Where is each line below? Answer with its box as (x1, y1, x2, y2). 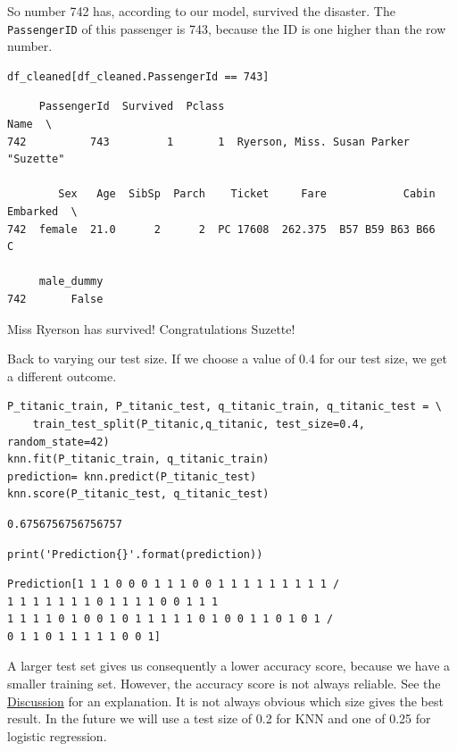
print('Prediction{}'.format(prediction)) (7, 547, 263, 561)
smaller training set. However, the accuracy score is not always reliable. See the (7, 674, 441, 693)
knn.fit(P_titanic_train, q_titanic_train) (7, 453, 270, 466)
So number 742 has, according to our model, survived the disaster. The (7, 2, 395, 20)
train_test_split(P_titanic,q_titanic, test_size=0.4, (32, 417, 365, 430)
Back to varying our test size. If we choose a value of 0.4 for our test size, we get (7, 349, 447, 368)
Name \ (7, 118, 53, 131)
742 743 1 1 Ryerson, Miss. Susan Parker (7, 135, 411, 148)
